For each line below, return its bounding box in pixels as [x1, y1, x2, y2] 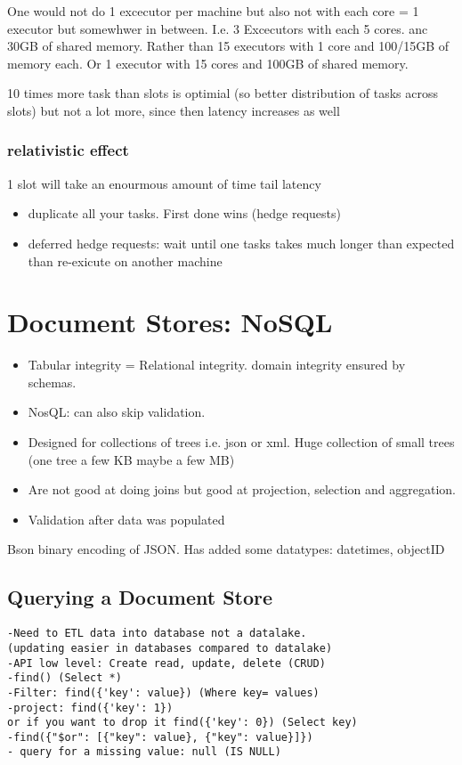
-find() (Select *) [7, 671, 122, 685]
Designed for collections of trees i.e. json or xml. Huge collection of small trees [28, 433, 455, 452]
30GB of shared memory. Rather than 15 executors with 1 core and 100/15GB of [7, 37, 450, 55]
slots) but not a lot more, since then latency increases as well [7, 101, 340, 119]
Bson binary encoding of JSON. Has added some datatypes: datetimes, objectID [7, 540, 445, 558]
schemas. [28, 372, 77, 391]
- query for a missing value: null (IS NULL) [7, 745, 281, 759]
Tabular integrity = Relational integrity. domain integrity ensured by [28, 355, 406, 374]
